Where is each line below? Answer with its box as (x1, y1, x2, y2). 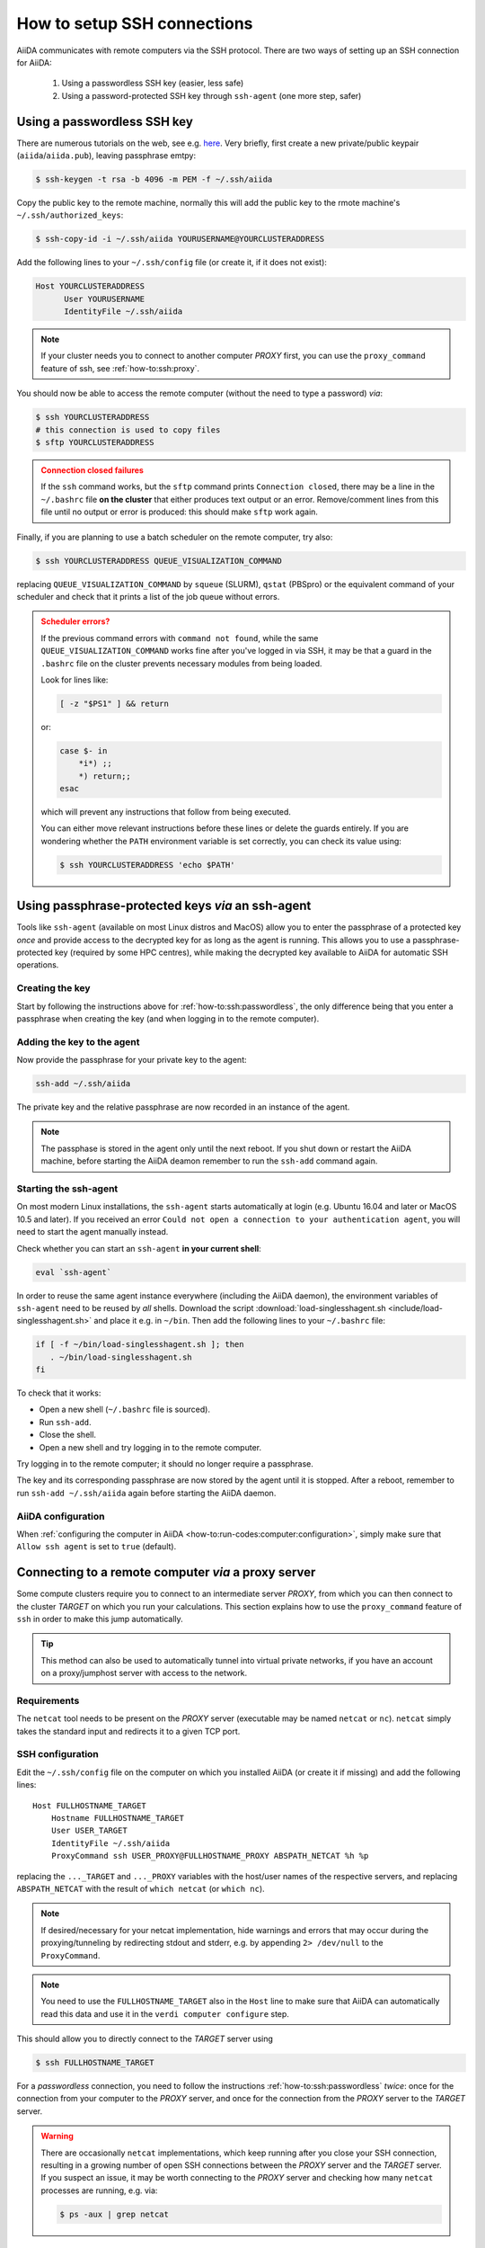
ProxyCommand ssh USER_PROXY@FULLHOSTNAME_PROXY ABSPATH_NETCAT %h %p (50, 1851, 369, 1861)
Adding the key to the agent (16, 1035, 140, 1048)
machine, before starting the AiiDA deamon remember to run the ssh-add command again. (40, 1155, 378, 1166)
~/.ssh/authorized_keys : (16, 210, 124, 220)
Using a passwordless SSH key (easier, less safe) (61, 77, 244, 89)
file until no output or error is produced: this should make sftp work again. (40, 506, 319, 517)
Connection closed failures (40, 465, 144, 476)
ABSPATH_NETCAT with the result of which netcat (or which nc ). (16, 1883, 265, 1894)
